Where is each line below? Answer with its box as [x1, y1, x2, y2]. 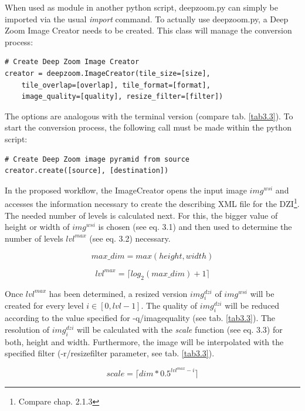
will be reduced [225, 299, 280, 312]
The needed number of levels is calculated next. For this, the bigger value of [5, 209, 278, 221]
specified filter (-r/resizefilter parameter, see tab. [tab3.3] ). [5, 347, 215, 359]
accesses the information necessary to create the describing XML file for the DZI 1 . [5, 196, 300, 209]
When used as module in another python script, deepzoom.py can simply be [5, 1, 278, 13]
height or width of [5, 220, 70, 233]
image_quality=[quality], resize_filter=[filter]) [21, 92, 223, 101]
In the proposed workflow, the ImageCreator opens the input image [5, 183, 247, 196]
